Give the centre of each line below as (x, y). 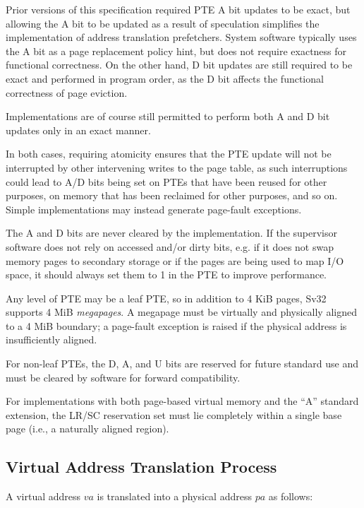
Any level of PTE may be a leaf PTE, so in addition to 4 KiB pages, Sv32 (166, 298)
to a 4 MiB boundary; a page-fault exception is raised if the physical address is (176, 325)
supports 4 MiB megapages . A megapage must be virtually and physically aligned (181, 312)
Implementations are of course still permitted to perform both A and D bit (168, 116)
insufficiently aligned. (51, 339)
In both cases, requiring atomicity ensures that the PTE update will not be (169, 154)
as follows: (291, 496)
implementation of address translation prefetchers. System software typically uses (181, 37)
